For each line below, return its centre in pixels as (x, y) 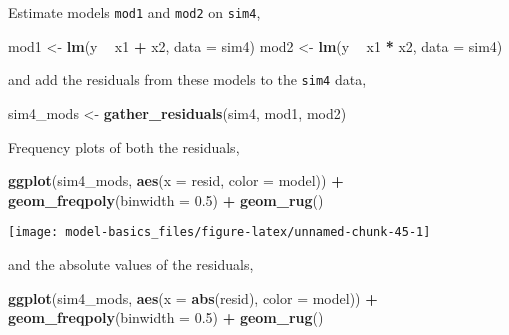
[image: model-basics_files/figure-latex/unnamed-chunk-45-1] (219, 232)
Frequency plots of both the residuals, (124, 146)
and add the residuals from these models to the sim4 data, (187, 79)
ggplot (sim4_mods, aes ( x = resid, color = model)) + (176, 180)
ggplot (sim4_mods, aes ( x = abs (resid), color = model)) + (193, 297)
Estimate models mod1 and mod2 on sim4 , (134, 12)
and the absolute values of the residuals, (131, 263)
